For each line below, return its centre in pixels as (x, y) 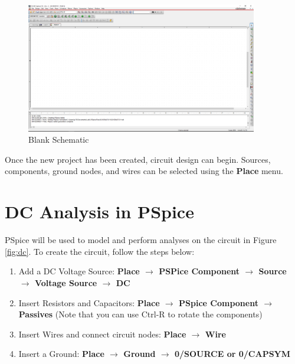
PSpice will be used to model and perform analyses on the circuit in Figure (141, 240)
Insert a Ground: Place (61, 354)
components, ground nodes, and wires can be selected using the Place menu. (144, 171)
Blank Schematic (59, 140)
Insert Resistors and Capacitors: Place (89, 302)
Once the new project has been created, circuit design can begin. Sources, (138, 159)
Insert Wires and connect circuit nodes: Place (102, 334)
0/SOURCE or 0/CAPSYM (232, 354)
